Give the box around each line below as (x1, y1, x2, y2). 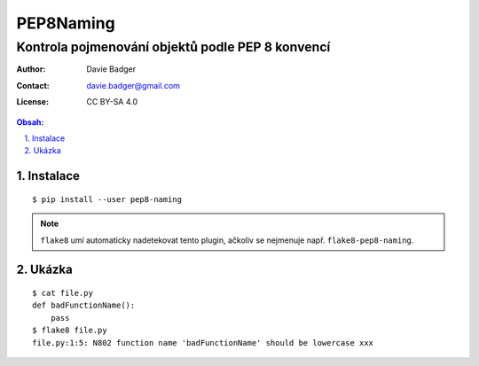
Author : (16, 64, 46, 74)
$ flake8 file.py (32, 325, 107, 336)
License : (16, 97, 49, 107)
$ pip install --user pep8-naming (32, 194, 182, 204)
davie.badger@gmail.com (86, 80, 181, 90)
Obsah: (16, 116, 44, 128)
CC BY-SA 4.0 (86, 97, 138, 107)
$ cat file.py (32, 288, 93, 298)
